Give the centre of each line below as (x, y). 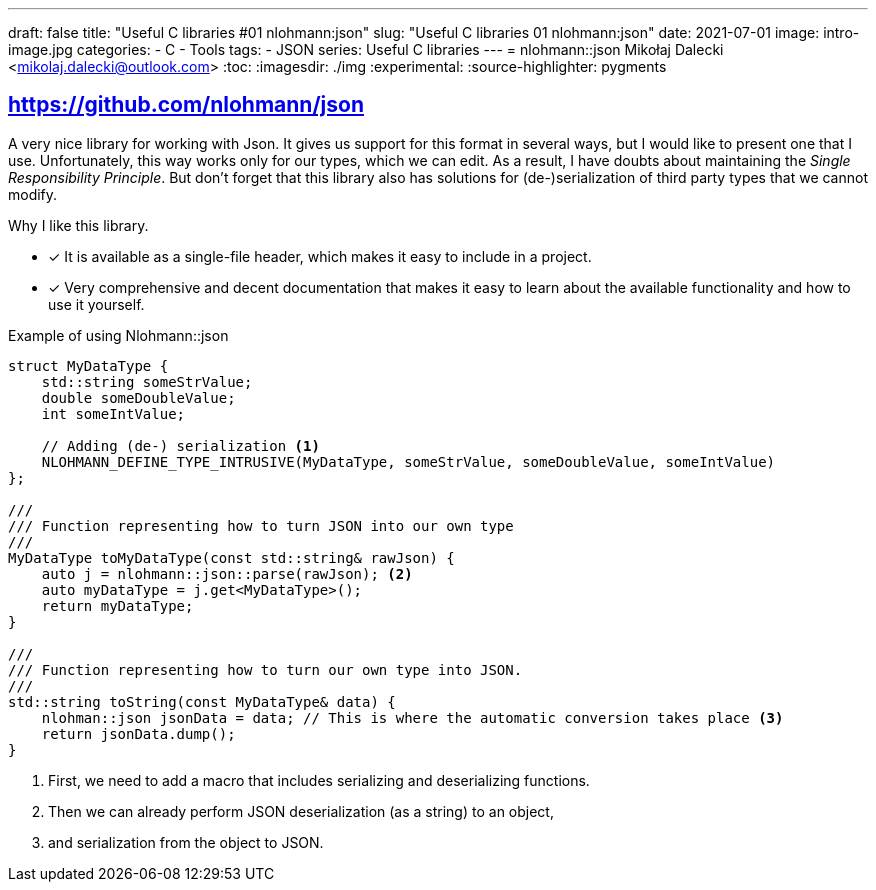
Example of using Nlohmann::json (118, 335)
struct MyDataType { (88, 365)
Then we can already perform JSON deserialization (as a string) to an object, (301, 811)
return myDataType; (117, 605)
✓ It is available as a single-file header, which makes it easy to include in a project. (320, 256)
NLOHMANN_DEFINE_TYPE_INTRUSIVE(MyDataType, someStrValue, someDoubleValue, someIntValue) (408, 461)
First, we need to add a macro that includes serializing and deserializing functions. (319, 780)
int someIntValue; (113, 413)
